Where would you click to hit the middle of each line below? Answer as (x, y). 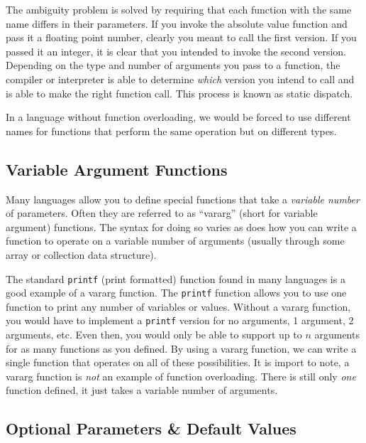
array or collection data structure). (81, 254)
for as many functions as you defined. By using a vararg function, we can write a (181, 348)
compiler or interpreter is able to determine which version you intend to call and (180, 79)
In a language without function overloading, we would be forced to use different (178, 117)
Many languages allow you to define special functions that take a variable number (183, 199)
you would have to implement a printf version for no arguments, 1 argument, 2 (180, 320)
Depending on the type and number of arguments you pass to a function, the (173, 65)
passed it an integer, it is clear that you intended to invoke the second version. (176, 51)
